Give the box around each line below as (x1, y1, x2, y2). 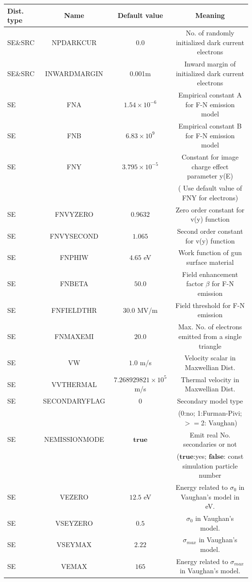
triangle (199, 340, 221, 351)
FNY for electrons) (182, 192, 238, 202)
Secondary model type (177, 396, 243, 406)
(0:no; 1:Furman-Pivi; (178, 408, 242, 418)
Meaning (195, 10, 225, 20)
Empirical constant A (178, 90, 242, 99)
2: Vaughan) (201, 417, 237, 427)
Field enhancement (182, 269, 238, 279)
